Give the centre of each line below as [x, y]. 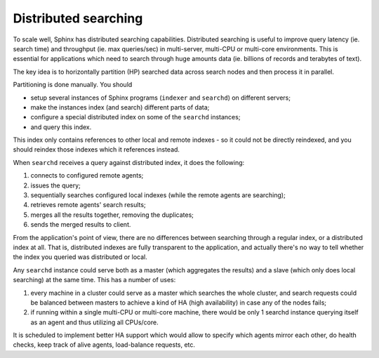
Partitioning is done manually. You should [73, 85]
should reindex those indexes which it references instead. [97, 150]
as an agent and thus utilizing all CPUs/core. [94, 322]
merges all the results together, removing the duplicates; [112, 215]
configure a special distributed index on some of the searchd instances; [135, 117]
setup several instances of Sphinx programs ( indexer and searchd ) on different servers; [161, 98]
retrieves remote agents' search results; [88, 205]
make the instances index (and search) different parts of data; [120, 107]
